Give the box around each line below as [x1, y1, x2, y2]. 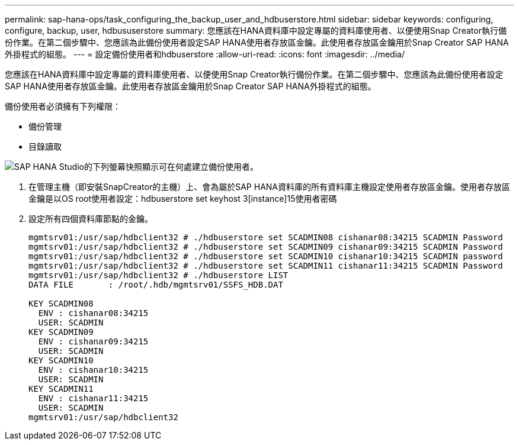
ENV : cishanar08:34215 [38, 308, 149, 318]
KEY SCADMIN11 [28, 384, 94, 394]
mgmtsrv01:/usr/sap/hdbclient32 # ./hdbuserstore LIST [28, 270, 289, 280]
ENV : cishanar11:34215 [38, 394, 149, 403]
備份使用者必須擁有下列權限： [5, 101, 121, 111]
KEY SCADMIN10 [28, 356, 94, 365]
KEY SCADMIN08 [28, 299, 94, 308]
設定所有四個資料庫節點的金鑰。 [28, 214, 153, 224]
